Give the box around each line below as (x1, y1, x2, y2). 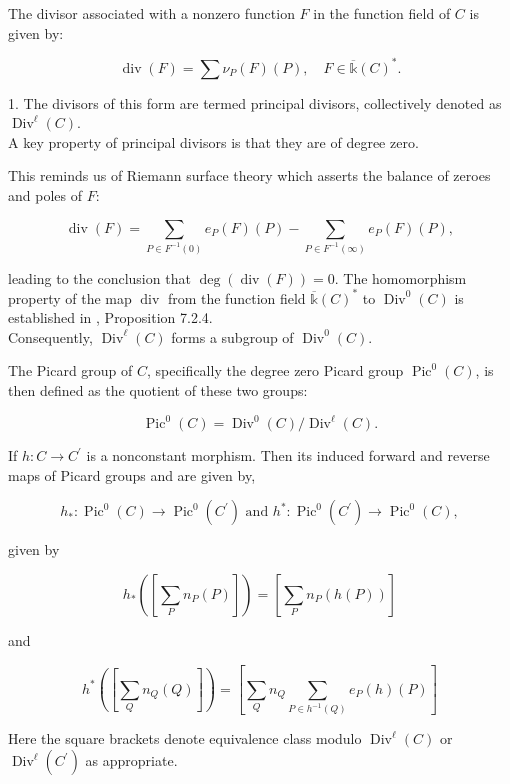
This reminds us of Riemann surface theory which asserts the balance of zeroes (8, 165, 491, 186)
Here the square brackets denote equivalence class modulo (8, 728, 362, 749)
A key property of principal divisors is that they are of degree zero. (8, 131, 419, 152)
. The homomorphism (334, 267, 467, 288)
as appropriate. (85, 750, 178, 771)
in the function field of (313, 3, 451, 23)
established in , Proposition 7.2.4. (8, 307, 213, 328)
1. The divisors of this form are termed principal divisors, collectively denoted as (8, 92, 502, 113)
